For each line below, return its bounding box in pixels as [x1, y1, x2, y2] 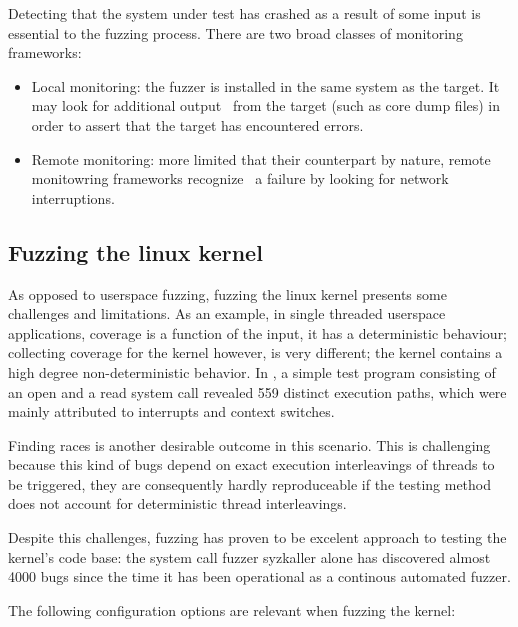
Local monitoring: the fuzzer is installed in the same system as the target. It [31, 75, 500, 96]
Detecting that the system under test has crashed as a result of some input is [8, 3, 481, 23]
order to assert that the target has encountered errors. [31, 114, 364, 135]
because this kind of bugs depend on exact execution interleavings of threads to [8, 454, 495, 475]
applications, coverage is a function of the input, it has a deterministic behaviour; [8, 322, 508, 343]
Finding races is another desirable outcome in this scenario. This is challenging [8, 434, 491, 455]
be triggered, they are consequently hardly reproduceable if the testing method [8, 473, 492, 494]
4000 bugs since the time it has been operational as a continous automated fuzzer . [8, 566, 511, 587]
